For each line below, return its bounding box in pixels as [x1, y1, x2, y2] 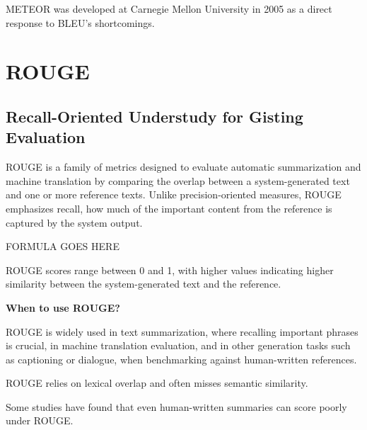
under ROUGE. [6, 413, 74, 428]
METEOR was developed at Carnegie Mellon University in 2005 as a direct [6, 1, 332, 16]
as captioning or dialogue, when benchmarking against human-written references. [6, 351, 357, 366]
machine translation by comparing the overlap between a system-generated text [6, 173, 350, 188]
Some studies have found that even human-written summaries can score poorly [6, 399, 347, 414]
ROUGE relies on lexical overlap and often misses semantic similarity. [6, 375, 308, 390]
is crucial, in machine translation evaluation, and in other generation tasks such [6, 338, 351, 353]
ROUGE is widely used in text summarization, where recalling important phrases [6, 324, 359, 339]
